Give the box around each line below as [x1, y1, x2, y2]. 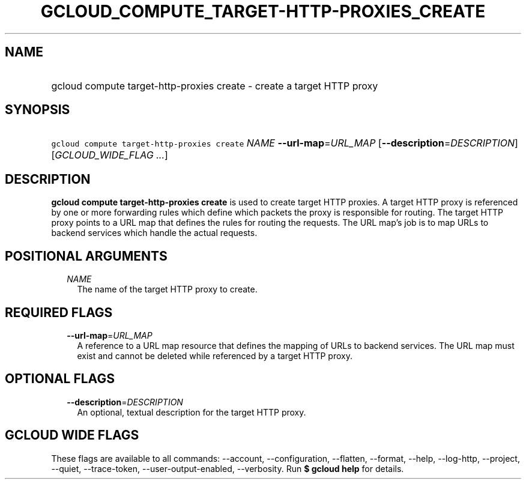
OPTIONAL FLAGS [5, 371, 115, 387]
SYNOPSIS [5, 102, 70, 118]
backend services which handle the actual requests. [51, 228, 258, 238]
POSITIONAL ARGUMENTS [5, 248, 168, 264]
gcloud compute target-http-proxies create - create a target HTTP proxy [51, 79, 378, 92]
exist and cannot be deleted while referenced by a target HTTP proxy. [77, 350, 352, 361]
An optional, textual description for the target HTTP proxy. [77, 407, 306, 417]
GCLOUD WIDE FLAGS [5, 428, 139, 443]
